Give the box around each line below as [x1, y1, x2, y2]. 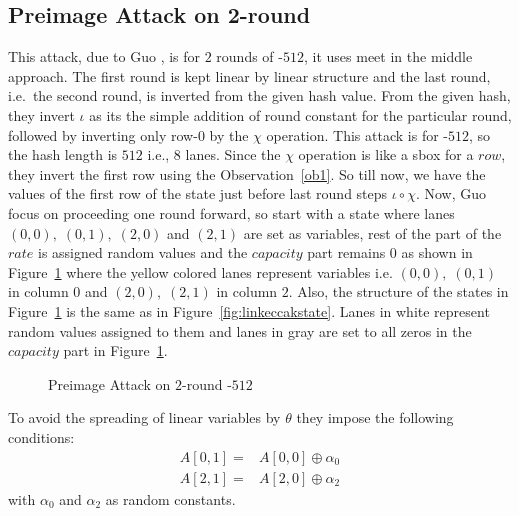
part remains [307, 242, 386, 263]
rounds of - [216, 46, 283, 67]
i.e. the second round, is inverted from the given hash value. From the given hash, [8, 85, 511, 106]
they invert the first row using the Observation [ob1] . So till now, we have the [8, 163, 486, 184]
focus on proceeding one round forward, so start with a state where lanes [8, 202, 455, 223]
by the [209, 124, 249, 145]
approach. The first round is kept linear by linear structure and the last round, [8, 65, 491, 86]
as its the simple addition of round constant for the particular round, [89, 104, 512, 125]
